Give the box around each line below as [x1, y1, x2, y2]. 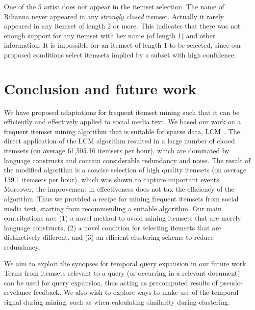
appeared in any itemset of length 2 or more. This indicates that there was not [4, 21, 241, 31]
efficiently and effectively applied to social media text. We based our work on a [4, 116, 241, 127]
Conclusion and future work [4, 78, 197, 98]
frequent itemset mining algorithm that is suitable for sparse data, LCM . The [4, 126, 240, 136]
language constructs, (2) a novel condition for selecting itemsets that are [4, 222, 222, 232]
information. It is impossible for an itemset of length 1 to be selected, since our [4, 40, 242, 50]
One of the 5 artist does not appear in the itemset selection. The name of [4, 1, 225, 11]
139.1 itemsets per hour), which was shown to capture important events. [4, 174, 221, 184]
